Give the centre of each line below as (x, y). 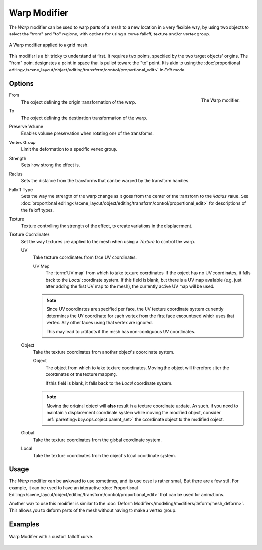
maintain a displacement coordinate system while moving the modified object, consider (133, 412)
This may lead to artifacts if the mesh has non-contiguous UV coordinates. (121, 332)
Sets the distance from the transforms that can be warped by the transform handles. (105, 180)
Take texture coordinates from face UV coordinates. (85, 257)
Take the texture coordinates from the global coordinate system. (98, 440)
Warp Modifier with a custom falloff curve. (51, 537)
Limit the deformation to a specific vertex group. (69, 149)
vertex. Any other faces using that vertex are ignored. (100, 322)
